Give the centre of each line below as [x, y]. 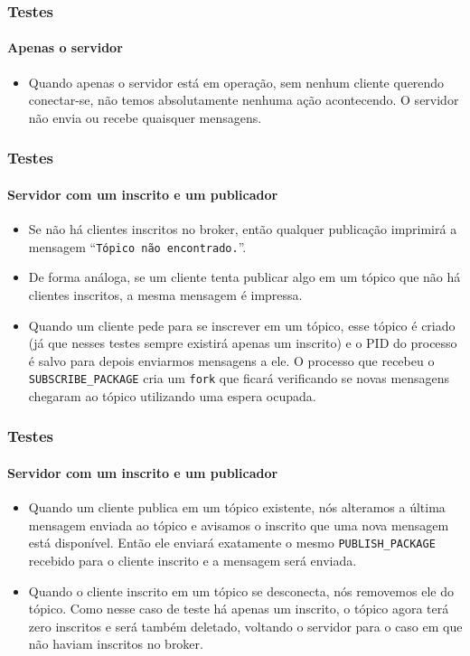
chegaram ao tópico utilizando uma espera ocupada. [172, 395]
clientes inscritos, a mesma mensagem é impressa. [165, 294]
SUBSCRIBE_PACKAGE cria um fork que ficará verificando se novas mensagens [239, 378]
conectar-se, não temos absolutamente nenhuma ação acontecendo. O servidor [244, 100]
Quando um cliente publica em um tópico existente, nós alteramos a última [237, 507]
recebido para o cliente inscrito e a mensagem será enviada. [193, 561]
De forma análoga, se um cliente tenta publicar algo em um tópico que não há [244, 277]
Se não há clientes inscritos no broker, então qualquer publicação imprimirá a [243, 229]
